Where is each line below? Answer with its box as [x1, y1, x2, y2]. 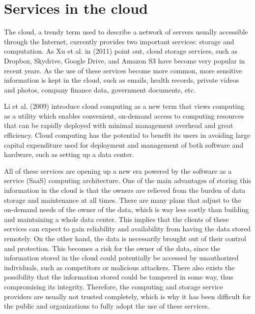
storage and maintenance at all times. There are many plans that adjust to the [4, 194, 241, 205]
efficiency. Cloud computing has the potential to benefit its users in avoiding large [4, 130, 251, 140]
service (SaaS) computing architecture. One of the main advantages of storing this [4, 175, 251, 186]
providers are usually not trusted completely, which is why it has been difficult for [4, 291, 251, 301]
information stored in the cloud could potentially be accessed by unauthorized [4, 252, 239, 263]
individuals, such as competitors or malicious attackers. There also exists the [4, 262, 235, 272]
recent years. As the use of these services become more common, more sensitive [4, 65, 242, 75]
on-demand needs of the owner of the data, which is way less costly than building [4, 204, 249, 215]
